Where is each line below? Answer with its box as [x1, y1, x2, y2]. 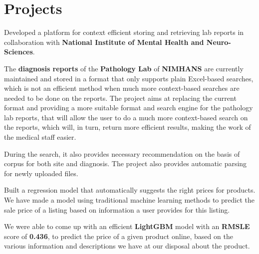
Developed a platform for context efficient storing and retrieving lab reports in [4, 27, 244, 37]
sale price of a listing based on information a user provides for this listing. [4, 204, 230, 215]
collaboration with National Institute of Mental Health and [4, 36, 204, 47]
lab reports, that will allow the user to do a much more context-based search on [4, 112, 248, 122]
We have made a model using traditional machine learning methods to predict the [4, 195, 255, 205]
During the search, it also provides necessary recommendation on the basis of [4, 148, 240, 159]
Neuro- [206, 36, 231, 47]
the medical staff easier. [4, 132, 76, 142]
